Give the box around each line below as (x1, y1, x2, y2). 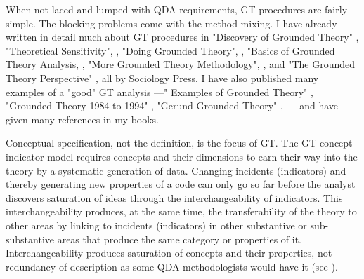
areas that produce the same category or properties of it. (57, 231, 301, 246)
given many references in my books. (6, 111, 159, 126)
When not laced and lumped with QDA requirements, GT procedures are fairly (6, 2, 348, 16)
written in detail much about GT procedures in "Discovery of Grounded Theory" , (6, 29, 359, 44)
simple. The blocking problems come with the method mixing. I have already (6, 15, 337, 30)
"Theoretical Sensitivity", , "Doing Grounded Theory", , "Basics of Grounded (6, 43, 335, 57)
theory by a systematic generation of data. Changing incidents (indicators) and (6, 163, 346, 177)
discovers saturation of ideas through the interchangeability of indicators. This (6, 190, 343, 205)
